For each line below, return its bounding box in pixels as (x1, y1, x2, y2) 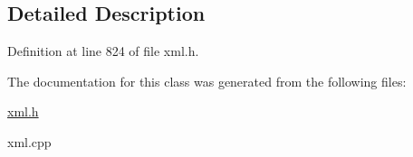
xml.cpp (7, 132, 52, 151)
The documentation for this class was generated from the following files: (7, 71, 407, 90)
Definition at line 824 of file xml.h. (7, 42, 199, 60)
